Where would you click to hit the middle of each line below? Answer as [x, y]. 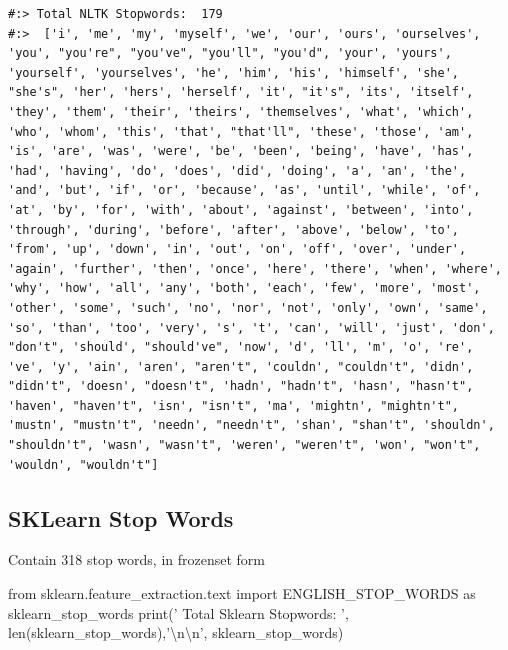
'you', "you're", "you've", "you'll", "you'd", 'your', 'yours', [230, 53]
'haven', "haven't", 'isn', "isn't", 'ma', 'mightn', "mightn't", [234, 405]
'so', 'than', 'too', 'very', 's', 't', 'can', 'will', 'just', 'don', [251, 327]
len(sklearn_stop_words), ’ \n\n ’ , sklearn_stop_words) [176, 632]
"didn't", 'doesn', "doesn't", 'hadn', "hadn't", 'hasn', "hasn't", [241, 386]
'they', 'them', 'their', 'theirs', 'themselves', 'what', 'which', [241, 111]
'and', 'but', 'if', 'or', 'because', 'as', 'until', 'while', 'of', [244, 190]
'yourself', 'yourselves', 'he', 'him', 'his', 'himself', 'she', [234, 72]
